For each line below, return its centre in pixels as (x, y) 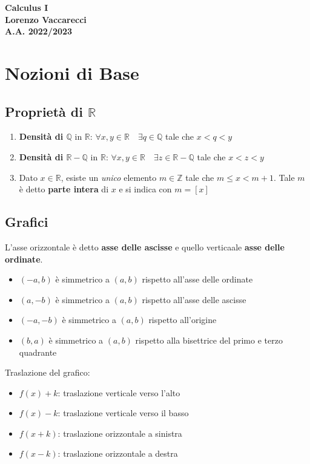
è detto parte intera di (64, 189)
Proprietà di (44, 111)
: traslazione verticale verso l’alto (119, 392)
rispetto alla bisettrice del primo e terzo (209, 340)
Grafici (27, 222)
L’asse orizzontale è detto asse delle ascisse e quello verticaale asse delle (145, 247)
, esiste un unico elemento (109, 177)
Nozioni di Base (72, 72)
